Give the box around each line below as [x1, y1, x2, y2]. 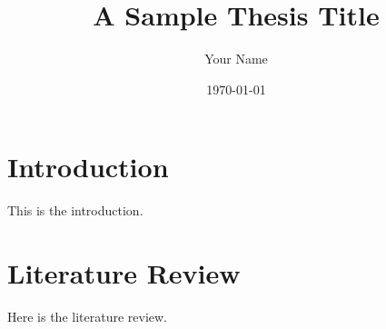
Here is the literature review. [7, 306, 167, 325]
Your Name [204, 49, 268, 68]
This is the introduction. [7, 201, 144, 220]
